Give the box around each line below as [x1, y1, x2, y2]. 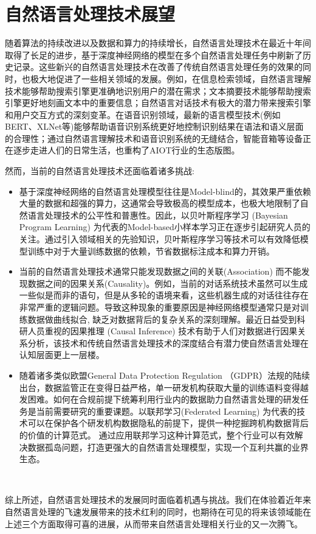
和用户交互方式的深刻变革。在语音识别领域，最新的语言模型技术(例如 [5, 108, 281, 121]
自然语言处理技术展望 [5, 1, 176, 26]
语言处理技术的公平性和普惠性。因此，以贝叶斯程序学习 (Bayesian [27, 208, 288, 221]
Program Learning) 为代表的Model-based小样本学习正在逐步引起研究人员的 [19, 220, 311, 233]
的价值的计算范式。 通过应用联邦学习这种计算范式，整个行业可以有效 [19, 428, 295, 441]
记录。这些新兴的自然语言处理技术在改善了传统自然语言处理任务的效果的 [13, 60, 303, 73]
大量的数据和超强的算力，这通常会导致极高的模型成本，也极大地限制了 [19, 197, 300, 209]
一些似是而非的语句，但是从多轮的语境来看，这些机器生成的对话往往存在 [19, 289, 309, 301]
